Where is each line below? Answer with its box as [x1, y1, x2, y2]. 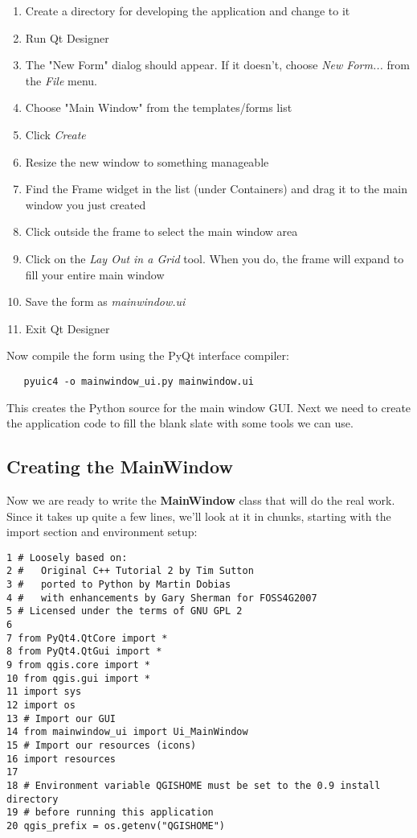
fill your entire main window [25, 266, 165, 283]
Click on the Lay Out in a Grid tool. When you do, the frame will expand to [25, 250, 404, 266]
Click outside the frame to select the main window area [25, 223, 298, 240]
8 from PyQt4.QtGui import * [6, 646, 162, 658]
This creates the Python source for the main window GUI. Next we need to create [6, 398, 411, 415]
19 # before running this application [6, 807, 214, 819]
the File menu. [25, 72, 97, 89]
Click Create [25, 126, 86, 142]
